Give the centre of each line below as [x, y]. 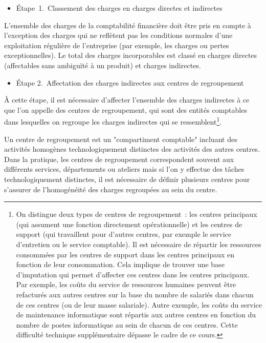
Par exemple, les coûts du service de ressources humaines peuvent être [126, 284]
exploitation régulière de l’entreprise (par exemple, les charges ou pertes [117, 45]
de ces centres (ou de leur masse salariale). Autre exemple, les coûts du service [139, 304]
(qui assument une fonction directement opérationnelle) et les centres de [129, 224]
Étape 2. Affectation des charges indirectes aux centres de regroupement [130, 82]
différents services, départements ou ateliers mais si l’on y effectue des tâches [124, 169]
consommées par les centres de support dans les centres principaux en [125, 254]
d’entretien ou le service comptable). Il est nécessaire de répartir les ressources [139, 244]
